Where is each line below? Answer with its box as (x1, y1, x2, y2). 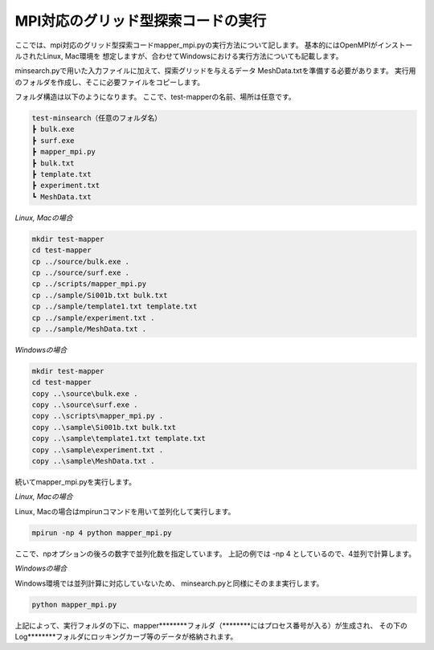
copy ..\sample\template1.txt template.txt (31, 434, 207, 444)
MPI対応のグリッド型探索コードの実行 (14, 12, 267, 30)
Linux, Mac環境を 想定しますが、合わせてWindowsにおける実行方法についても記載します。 (43, 51, 343, 60)
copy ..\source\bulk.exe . (31, 389, 138, 398)
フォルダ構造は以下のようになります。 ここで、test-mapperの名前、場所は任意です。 (14, 92, 297, 102)
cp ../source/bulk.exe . (31, 257, 130, 266)
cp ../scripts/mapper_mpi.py (31, 280, 147, 288)
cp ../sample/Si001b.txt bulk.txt (31, 290, 168, 300)
